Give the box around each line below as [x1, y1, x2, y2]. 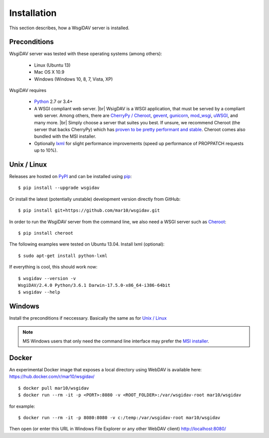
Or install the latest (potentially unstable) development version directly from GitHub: [9, 196, 181, 202]
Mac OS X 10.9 [34, 69, 65, 75]
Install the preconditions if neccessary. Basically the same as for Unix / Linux [9, 315, 167, 321]
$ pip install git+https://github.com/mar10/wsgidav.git [18, 208, 160, 213]
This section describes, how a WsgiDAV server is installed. [9, 25, 130, 31]
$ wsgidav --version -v [18, 275, 76, 281]
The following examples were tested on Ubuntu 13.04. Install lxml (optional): [9, 241, 165, 247]
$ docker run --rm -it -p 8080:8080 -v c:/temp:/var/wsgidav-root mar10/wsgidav [18, 415, 221, 420]
